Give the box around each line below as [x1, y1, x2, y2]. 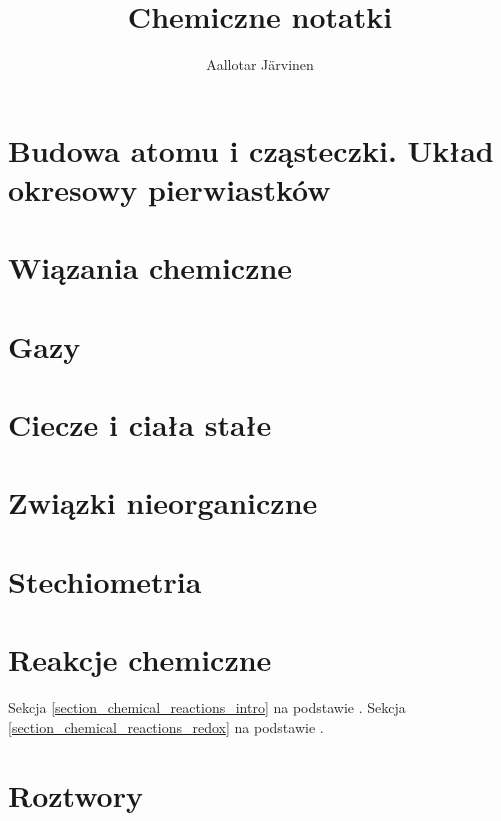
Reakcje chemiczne [8, 639, 272, 680]
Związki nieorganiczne [8, 482, 318, 523]
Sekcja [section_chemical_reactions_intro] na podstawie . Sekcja [8, 697, 406, 718]
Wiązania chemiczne [8, 247, 293, 288]
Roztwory [8, 775, 143, 816]
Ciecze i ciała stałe [8, 404, 272, 445]
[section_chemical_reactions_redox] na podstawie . [8, 716, 324, 737]
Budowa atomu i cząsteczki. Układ [8, 129, 494, 170]
